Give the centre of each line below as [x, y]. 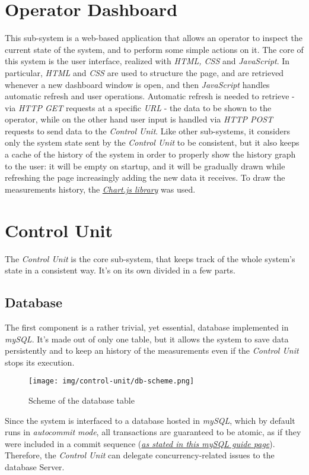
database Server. [35, 466]
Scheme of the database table [82, 400]
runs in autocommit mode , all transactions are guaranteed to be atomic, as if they [153, 432]
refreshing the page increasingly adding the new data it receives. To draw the [145, 177]
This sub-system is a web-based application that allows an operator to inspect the [154, 38]
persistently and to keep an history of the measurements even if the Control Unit [152, 350]
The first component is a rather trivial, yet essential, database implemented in [147, 327]
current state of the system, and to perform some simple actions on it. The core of [154, 49]
